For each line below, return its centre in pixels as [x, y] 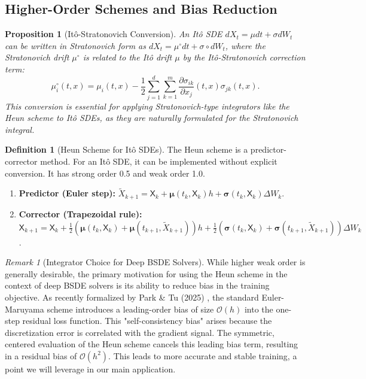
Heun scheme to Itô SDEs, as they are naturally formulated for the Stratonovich [152, 118]
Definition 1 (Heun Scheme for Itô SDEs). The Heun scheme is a [126, 149]
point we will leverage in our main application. [90, 369]
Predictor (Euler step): [67, 193]
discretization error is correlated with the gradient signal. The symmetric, [140, 332]
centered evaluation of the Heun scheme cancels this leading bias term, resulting [152, 344]
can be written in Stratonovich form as [75, 45]
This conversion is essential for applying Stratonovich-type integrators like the [147, 106]
